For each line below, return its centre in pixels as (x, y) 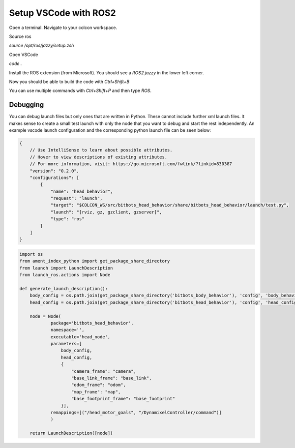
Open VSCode (24, 55)
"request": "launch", (76, 198)
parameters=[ (66, 344)
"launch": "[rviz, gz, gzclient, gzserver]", (106, 212)
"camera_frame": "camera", (104, 371)
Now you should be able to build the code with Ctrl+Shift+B (69, 82)
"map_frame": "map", (96, 392)
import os (31, 254)
